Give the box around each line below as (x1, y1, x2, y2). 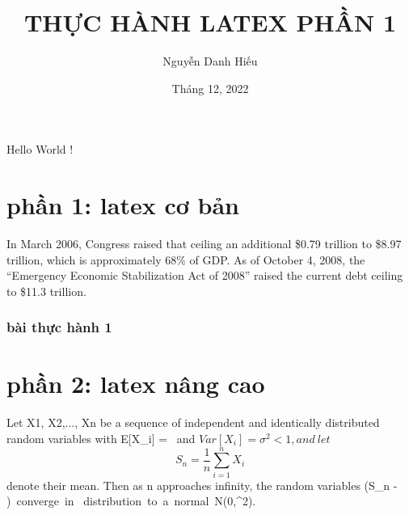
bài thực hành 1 (6, 317, 112, 337)
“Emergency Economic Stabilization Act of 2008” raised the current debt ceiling (6, 267, 403, 284)
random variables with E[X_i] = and (6, 429, 196, 446)
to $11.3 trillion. (6, 282, 86, 299)
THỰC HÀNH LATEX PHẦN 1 (23, 6, 397, 39)
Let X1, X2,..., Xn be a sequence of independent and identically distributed (6, 414, 380, 431)
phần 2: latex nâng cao (6, 367, 265, 400)
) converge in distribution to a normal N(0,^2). (6, 492, 256, 509)
